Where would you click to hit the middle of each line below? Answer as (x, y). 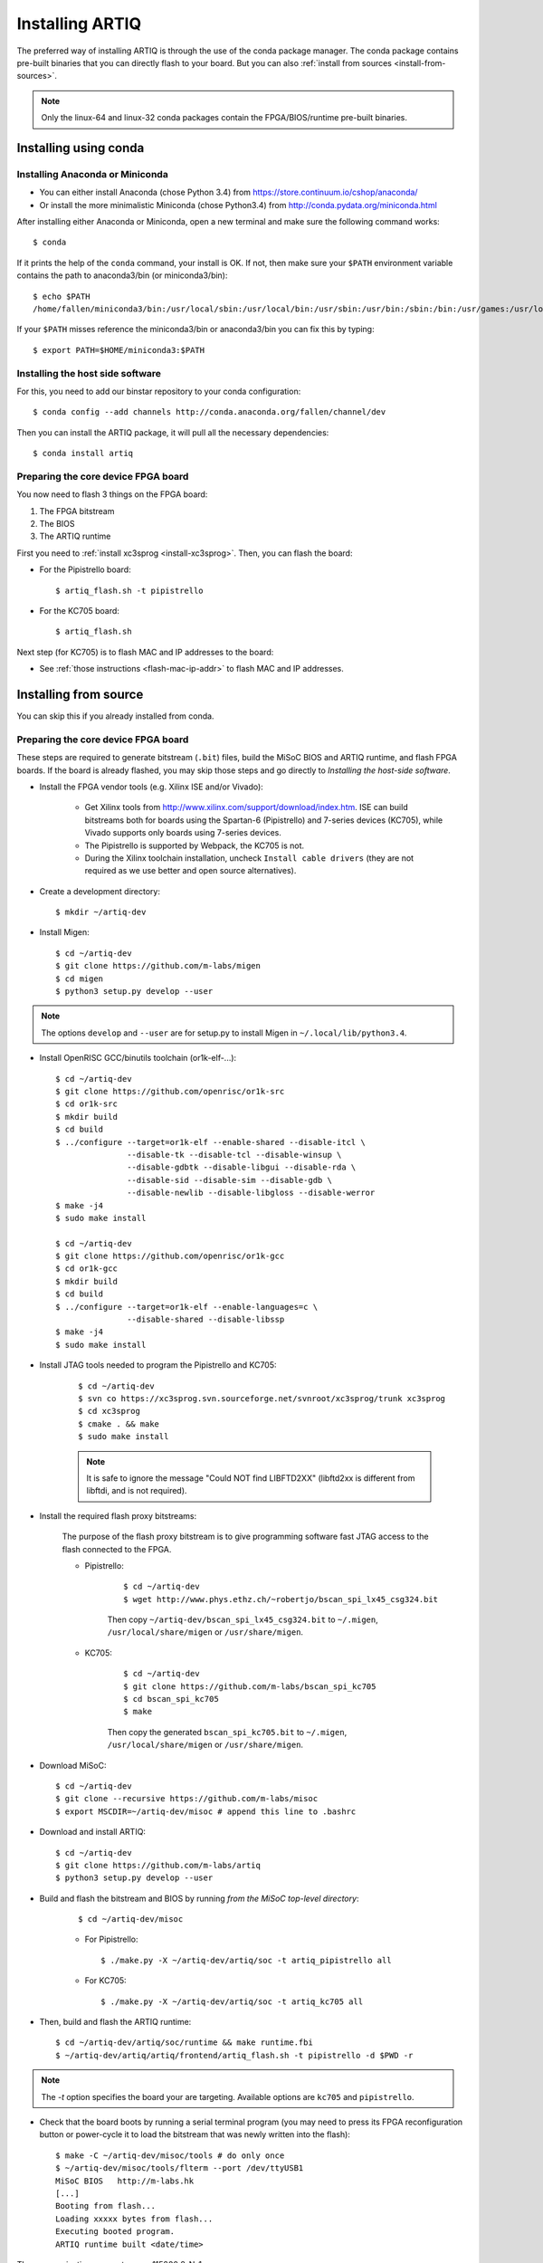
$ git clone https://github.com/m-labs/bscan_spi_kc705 (250, 1686)
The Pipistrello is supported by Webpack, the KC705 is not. (195, 845)
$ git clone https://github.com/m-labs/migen (158, 966)
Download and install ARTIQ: (93, 1832)
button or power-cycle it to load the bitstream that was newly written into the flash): (195, 2134)
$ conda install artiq (83, 454)
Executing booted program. (115, 2232)
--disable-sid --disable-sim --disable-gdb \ (229, 1180)
